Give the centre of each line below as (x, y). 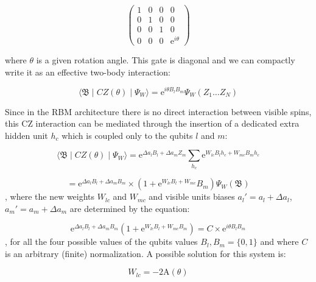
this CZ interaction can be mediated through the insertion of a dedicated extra (152, 123)
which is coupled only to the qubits (127, 135)
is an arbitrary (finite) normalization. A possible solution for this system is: (146, 253)
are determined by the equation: (130, 208)
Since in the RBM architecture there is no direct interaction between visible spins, (158, 111)
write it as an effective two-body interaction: (88, 72)
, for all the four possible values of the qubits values (101, 241)
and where (279, 241)
